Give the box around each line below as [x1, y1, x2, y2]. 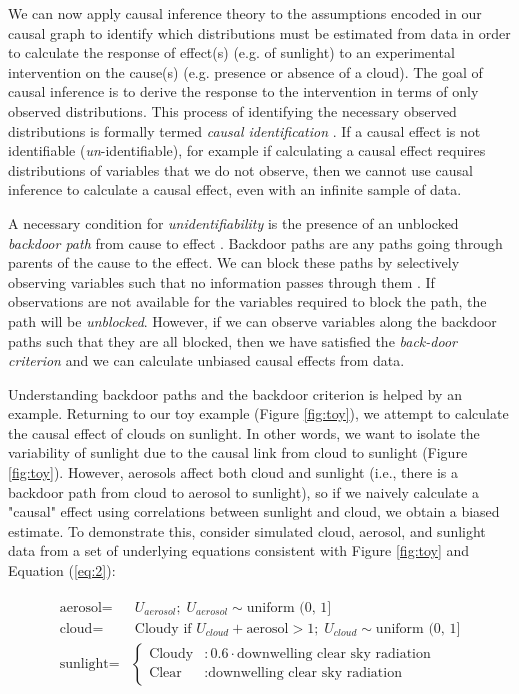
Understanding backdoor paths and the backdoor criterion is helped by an [8, 383, 462, 404]
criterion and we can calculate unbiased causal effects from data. [8, 350, 405, 371]
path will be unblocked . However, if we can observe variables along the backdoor [8, 310, 497, 331]
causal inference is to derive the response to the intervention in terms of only [8, 81, 479, 102]
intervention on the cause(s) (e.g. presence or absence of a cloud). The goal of [8, 61, 483, 82]
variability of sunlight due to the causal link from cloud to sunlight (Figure [8, 442, 468, 463]
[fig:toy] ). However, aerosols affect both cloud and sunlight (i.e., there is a [8, 462, 458, 483]
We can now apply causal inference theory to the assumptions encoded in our [8, 3, 482, 23]
